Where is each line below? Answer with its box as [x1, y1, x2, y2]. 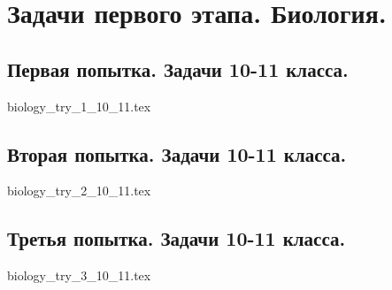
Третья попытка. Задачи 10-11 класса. [7, 225, 346, 252]
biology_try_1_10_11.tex [7, 96, 151, 115]
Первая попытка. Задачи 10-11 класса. [7, 55, 349, 82]
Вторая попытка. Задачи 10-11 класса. [7, 140, 347, 167]
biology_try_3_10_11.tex [7, 266, 151, 285]
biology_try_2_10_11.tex [7, 181, 151, 200]
